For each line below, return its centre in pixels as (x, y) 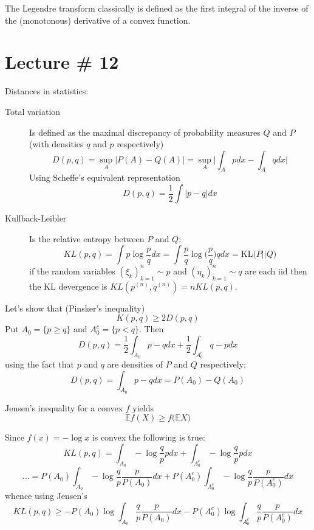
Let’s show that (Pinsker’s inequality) (75, 308)
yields (143, 407)
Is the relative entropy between (87, 238)
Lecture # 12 (62, 62)
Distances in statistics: (47, 91)
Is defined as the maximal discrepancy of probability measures (145, 132)
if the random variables (72, 270)
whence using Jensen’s (46, 496)
